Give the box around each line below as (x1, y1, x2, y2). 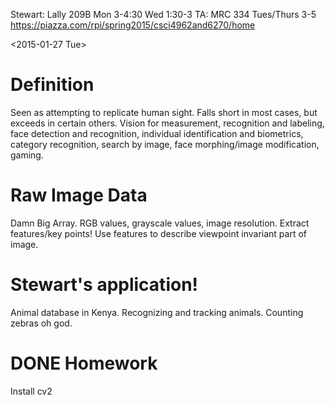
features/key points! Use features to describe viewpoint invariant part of (10, 227, 307, 239)
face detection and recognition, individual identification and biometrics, (10, 127, 304, 139)
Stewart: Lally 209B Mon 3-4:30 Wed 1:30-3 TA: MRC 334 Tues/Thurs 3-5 (10, 9, 317, 20)
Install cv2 (10, 385, 53, 397)
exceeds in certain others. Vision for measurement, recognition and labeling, (10, 117, 325, 129)
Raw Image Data (10, 184, 148, 207)
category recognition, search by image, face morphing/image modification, (10, 138, 320, 150)
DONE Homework (10, 352, 158, 374)
